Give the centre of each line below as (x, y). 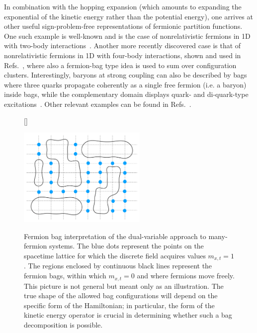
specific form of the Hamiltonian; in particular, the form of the (119, 305)
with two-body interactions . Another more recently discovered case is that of (123, 45)
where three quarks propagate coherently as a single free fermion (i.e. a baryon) (125, 84)
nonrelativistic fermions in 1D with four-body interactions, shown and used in (123, 55)
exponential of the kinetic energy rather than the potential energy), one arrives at (128, 16)
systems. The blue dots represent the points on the (126, 246)
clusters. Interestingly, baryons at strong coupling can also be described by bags (126, 75)
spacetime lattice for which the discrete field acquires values (115, 256)
